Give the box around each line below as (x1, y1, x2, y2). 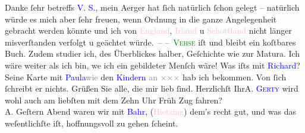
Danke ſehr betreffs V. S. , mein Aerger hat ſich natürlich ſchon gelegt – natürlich (5, 1, 300, 13)
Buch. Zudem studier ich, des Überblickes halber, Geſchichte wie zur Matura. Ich (5, 47, 300, 60)
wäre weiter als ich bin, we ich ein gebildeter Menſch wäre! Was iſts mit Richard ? (5, 59, 300, 71)
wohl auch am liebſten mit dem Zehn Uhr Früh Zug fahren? (5, 93, 222, 106)
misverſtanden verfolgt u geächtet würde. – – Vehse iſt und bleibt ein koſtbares (5, 35, 296, 48)
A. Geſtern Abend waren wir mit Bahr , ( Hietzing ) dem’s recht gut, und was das (5, 105, 296, 118)
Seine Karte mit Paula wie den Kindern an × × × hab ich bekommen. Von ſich (5, 70, 287, 83)
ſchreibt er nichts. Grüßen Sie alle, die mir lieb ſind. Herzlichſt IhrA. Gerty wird (5, 82, 298, 95)
